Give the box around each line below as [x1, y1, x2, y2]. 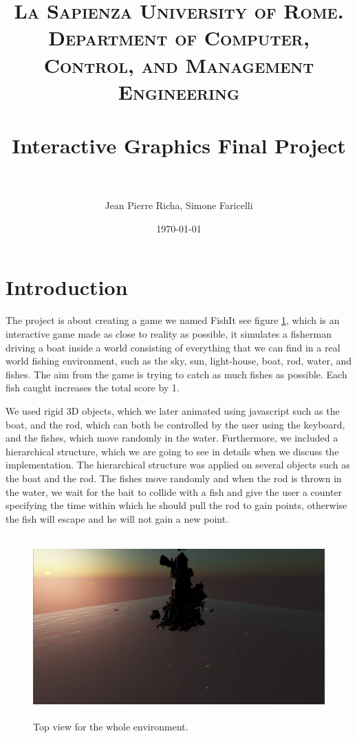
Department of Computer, [48, 23, 310, 52]
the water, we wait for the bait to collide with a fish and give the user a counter [6, 484, 343, 499]
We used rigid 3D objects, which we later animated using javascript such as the [6, 403, 340, 417]
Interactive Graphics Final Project [12, 131, 346, 160]
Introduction [6, 273, 128, 301]
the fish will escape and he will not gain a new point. [6, 511, 229, 525]
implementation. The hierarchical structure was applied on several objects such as [6, 457, 350, 472]
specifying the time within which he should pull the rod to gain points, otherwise [6, 498, 347, 512]
